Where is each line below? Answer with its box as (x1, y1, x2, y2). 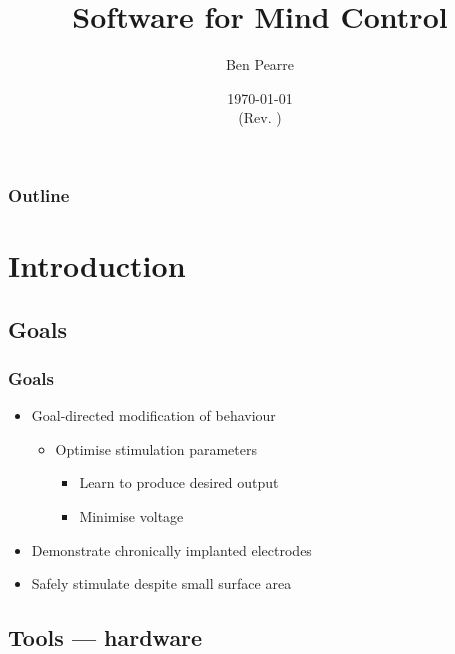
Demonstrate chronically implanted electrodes (31, 539, 312, 560)
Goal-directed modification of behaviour (31, 405, 276, 426)
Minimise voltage (79, 505, 184, 526)
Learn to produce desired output (79, 472, 279, 493)
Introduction (8, 245, 186, 286)
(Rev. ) (238, 107, 282, 128)
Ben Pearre (225, 54, 295, 75)
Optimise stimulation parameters (55, 438, 257, 459)
